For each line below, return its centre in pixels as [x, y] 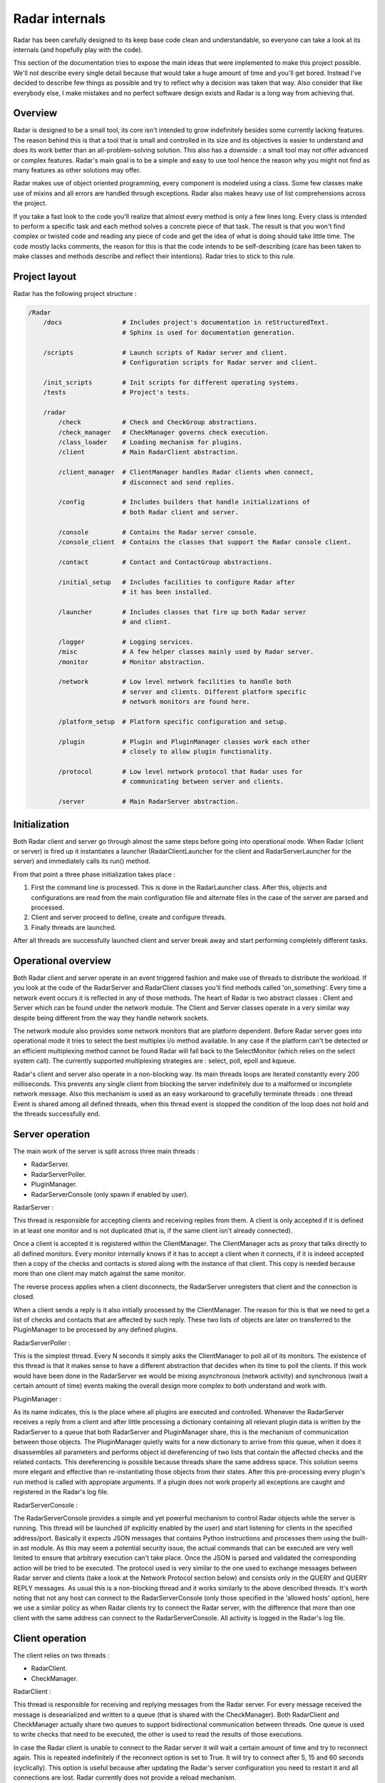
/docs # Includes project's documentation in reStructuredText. [186, 322]
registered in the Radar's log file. [61, 1492]
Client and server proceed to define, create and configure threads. [129, 917]
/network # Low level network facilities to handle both [175, 682]
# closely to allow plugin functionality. [197, 752]
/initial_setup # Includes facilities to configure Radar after [177, 582]
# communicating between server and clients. [203, 782]
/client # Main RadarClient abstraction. [148, 452]
